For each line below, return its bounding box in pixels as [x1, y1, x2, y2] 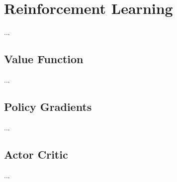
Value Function [4, 51, 84, 67]
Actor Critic [4, 146, 68, 162]
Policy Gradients [4, 98, 92, 114]
